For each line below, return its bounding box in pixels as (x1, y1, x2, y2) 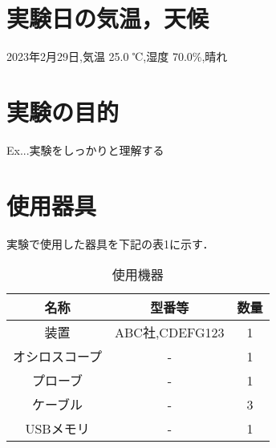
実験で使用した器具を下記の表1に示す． (6, 235, 214, 252)
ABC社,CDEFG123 (115, 323, 225, 342)
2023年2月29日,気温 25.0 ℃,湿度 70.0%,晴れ (6, 48, 228, 65)
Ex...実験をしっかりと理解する (6, 141, 164, 158)
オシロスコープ (13, 347, 103, 366)
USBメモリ (25, 419, 90, 438)
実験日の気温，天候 (6, 2, 209, 34)
